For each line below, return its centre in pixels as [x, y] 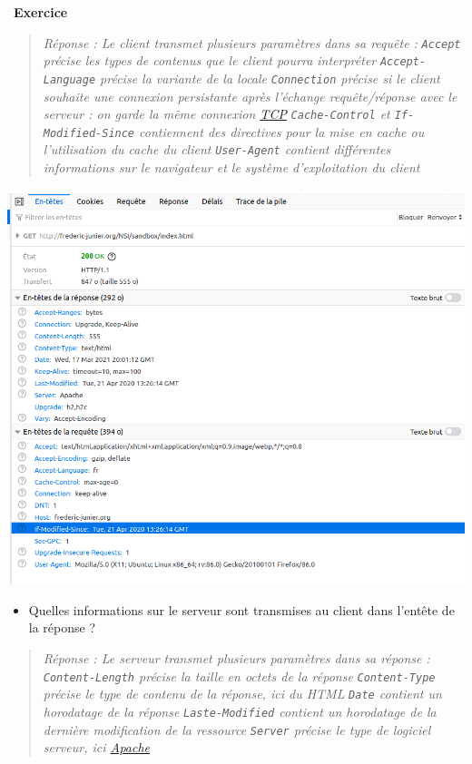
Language [69, 79]
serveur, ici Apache [97, 747]
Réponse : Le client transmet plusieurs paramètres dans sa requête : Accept [252, 42]
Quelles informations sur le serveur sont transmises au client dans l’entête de [241, 609]
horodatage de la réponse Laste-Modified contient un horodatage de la [240, 711]
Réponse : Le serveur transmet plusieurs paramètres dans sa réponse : [236, 658]
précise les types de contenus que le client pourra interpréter [210, 60]
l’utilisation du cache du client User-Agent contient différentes [217, 149]
